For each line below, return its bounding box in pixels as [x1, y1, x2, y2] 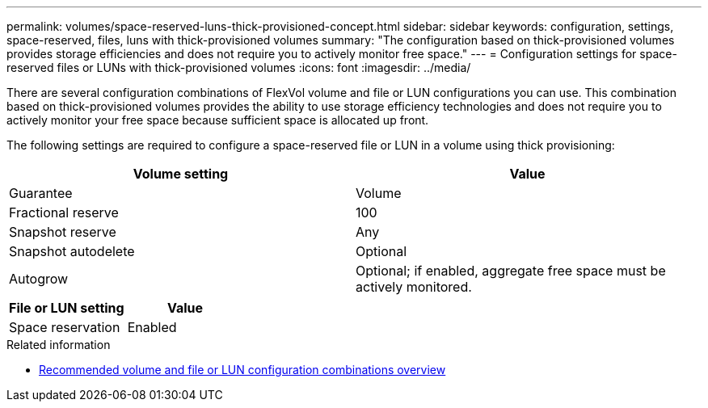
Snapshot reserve [9, 224, 116, 240]
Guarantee [9, 185, 73, 201]
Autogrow [9, 271, 69, 287]
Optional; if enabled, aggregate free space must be [356, 263, 666, 279]
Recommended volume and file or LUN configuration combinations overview [39, 363, 446, 376]
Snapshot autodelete [9, 243, 135, 259]
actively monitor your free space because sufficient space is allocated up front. [6, 113, 429, 127]
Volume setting [133, 166, 229, 182]
